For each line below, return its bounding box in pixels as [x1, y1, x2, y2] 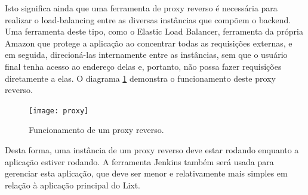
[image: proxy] [29, 106, 89, 115]
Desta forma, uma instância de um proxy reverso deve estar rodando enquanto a [5, 144, 299, 156]
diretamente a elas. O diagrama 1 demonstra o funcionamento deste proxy [5, 72, 276, 84]
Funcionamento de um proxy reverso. [29, 123, 164, 136]
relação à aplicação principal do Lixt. [5, 178, 141, 191]
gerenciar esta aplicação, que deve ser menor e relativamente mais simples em [5, 167, 288, 179]
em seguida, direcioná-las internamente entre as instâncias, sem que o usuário [5, 48, 288, 61]
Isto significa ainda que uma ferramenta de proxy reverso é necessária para [5, 2, 278, 14]
